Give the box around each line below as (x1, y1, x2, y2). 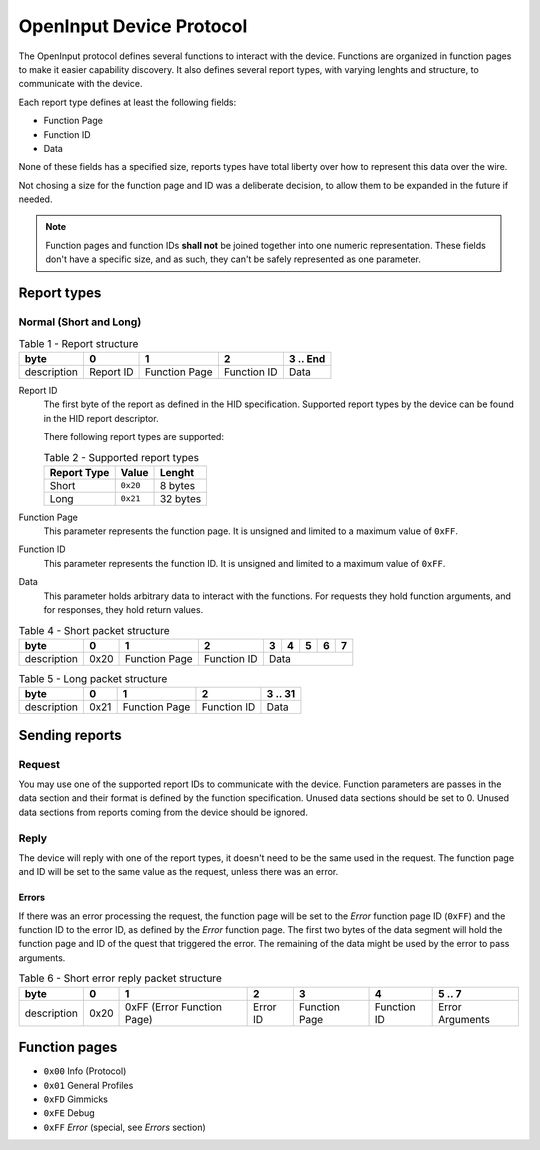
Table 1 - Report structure (18, 336, 139, 350)
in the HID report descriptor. (43, 412, 159, 424)
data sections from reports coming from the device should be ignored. (18, 806, 309, 818)
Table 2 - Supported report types (43, 450, 200, 464)
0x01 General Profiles (43, 1079, 134, 1091)
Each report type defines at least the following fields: (18, 96, 237, 108)
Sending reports (18, 726, 122, 744)
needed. (18, 193, 53, 205)
